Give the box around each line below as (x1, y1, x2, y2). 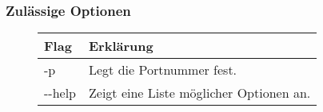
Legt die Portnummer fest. (89, 60, 237, 79)
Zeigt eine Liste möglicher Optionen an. (89, 83, 311, 102)
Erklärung (89, 37, 154, 56)
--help (44, 83, 77, 102)
